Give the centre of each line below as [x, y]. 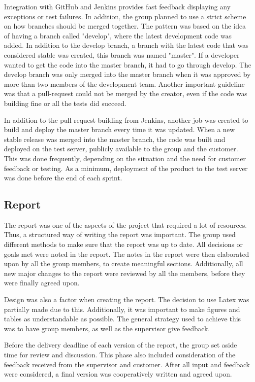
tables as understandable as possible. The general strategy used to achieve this [123, 319]
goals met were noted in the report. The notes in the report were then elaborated [127, 254]
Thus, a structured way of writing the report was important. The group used [120, 234]
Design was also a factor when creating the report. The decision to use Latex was [127, 299]
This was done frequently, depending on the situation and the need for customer [125, 158]
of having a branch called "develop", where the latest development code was [118, 35]
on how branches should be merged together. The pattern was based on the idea [125, 26]
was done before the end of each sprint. [63, 178]
